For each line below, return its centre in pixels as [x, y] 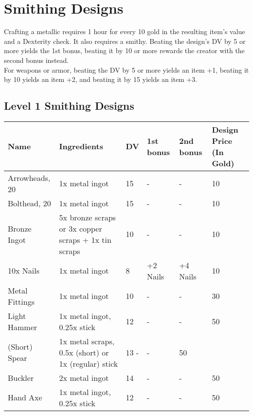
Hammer [23, 327]
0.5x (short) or [84, 352]
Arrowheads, [29, 178]
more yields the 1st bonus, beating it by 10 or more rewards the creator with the [124, 50]
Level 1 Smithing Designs [69, 106]
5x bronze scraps [87, 217]
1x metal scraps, [87, 341]
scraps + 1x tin [85, 239]
